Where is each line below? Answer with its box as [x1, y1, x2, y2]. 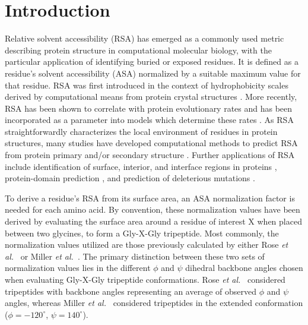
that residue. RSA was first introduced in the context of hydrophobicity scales [5, 78, 288, 91]
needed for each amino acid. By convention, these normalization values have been [5, 203, 300, 216]
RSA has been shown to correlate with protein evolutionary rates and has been [5, 102, 293, 114]
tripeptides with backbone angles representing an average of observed [5, 285, 257, 297]
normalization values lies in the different [5, 261, 151, 274]
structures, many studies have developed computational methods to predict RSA [5, 137, 298, 149]
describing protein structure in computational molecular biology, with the [5, 43, 272, 56]
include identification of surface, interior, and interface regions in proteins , [5, 160, 277, 172]
